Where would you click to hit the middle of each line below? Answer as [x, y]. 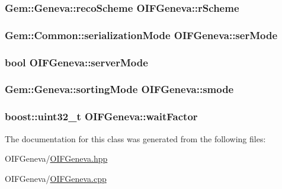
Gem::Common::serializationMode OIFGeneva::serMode [141, 35]
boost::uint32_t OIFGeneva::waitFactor [101, 116]
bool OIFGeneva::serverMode [76, 62]
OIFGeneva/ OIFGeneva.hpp [56, 158]
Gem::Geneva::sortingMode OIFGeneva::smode [119, 89]
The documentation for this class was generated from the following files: [135, 138]
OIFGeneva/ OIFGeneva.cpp [56, 178]
